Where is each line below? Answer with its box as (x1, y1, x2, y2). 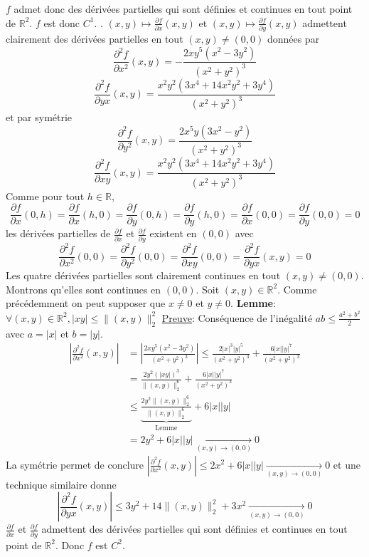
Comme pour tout (6, 188, 85, 203)
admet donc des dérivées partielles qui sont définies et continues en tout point (14, 1, 353, 16)
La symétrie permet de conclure (6, 457, 144, 472)
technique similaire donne (6, 477, 117, 491)
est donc (43, 15, 80, 30)
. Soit (196, 281, 220, 296)
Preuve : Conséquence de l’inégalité (161, 310, 313, 325)
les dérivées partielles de (6, 226, 111, 241)
